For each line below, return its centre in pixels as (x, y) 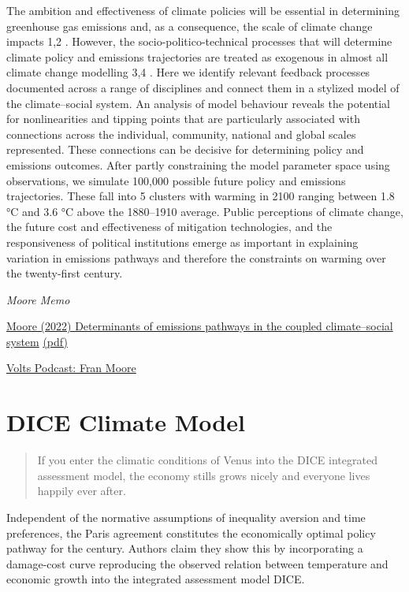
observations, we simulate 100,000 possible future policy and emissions (176, 180)
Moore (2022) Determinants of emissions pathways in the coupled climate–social (200, 326)
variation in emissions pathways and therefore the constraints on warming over (196, 257)
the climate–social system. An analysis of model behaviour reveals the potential (199, 103)
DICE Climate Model (126, 422)
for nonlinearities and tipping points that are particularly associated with (183, 119)
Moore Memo (38, 299)
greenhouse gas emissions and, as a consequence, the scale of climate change (190, 26)
